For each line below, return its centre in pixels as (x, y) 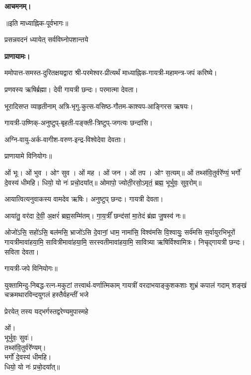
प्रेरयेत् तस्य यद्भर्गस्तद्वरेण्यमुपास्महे (46, 311)
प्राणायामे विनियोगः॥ (28, 156)
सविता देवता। (22, 251)
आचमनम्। (18, 6)
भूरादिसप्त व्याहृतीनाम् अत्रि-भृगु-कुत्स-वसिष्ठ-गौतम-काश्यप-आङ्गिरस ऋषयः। (99, 106)
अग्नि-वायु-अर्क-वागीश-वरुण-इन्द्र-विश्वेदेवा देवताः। (65, 139)
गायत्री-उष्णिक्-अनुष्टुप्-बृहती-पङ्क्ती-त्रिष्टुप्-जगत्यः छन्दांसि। (79, 123)
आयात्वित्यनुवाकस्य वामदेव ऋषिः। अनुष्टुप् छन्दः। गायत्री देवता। (84, 199)
